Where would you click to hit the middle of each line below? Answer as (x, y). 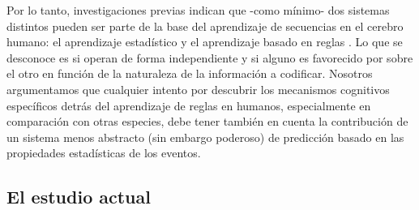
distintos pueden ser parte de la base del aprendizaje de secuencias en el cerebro (205, 26)
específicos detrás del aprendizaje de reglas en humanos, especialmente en (189, 105)
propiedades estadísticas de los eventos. (104, 153)
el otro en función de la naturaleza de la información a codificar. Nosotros (190, 73)
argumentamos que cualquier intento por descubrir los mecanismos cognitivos (198, 89)
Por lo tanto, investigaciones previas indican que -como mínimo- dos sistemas (198, 10)
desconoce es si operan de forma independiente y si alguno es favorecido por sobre (210, 57)
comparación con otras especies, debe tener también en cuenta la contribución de (207, 121)
